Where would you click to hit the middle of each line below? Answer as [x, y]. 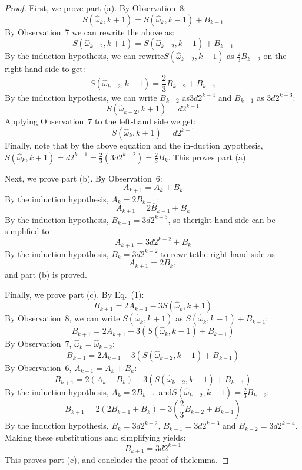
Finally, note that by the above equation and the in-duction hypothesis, [134, 145]
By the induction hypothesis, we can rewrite [84, 56]
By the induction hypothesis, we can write [81, 97]
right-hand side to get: [45, 69]
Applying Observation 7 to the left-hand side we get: [100, 121]
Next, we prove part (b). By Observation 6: [84, 178]
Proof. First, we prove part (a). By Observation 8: [96, 8]
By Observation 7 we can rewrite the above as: [90, 32]
